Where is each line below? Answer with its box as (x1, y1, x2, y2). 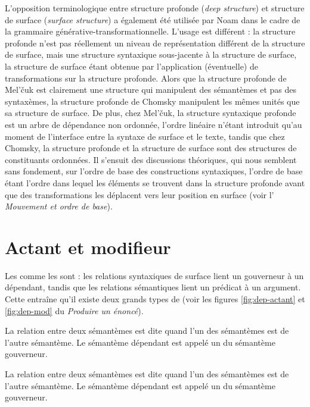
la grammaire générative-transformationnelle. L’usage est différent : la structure (5, 25, 296, 37)
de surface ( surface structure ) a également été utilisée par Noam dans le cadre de (5, 13, 300, 26)
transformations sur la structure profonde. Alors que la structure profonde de (5, 71, 287, 84)
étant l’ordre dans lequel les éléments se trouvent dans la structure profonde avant (5, 176, 305, 189)
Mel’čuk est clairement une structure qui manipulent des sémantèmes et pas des (5, 83, 297, 96)
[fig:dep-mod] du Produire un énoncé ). (5, 304, 144, 317)
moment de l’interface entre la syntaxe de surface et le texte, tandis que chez (5, 130, 285, 142)
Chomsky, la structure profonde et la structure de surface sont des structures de (5, 142, 297, 154)
